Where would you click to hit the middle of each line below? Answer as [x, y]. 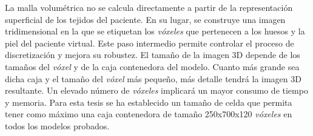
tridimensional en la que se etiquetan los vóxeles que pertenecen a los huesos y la [155, 31]
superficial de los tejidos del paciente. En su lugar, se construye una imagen [145, 19]
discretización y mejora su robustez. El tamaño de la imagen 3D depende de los [153, 55]
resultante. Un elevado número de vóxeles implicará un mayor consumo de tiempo [156, 90]
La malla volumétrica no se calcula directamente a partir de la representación [149, 7]
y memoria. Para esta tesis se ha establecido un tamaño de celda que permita [149, 102]
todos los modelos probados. [57, 125]
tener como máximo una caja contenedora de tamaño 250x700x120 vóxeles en [149, 114]
